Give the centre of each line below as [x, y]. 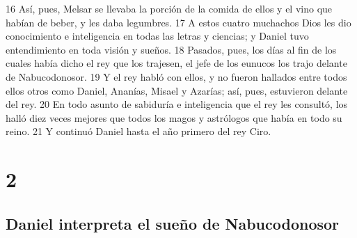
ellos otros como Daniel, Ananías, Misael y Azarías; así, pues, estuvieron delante [177, 90]
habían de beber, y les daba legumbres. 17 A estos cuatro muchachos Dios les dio [178, 22]
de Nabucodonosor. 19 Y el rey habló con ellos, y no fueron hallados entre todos [176, 76]
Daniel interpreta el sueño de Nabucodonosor [173, 223]
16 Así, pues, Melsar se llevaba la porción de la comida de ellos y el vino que [169, 8]
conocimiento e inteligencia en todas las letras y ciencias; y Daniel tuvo [157, 36]
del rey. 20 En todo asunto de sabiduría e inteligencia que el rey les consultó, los [177, 104]
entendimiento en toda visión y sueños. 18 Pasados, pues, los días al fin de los [171, 49]
